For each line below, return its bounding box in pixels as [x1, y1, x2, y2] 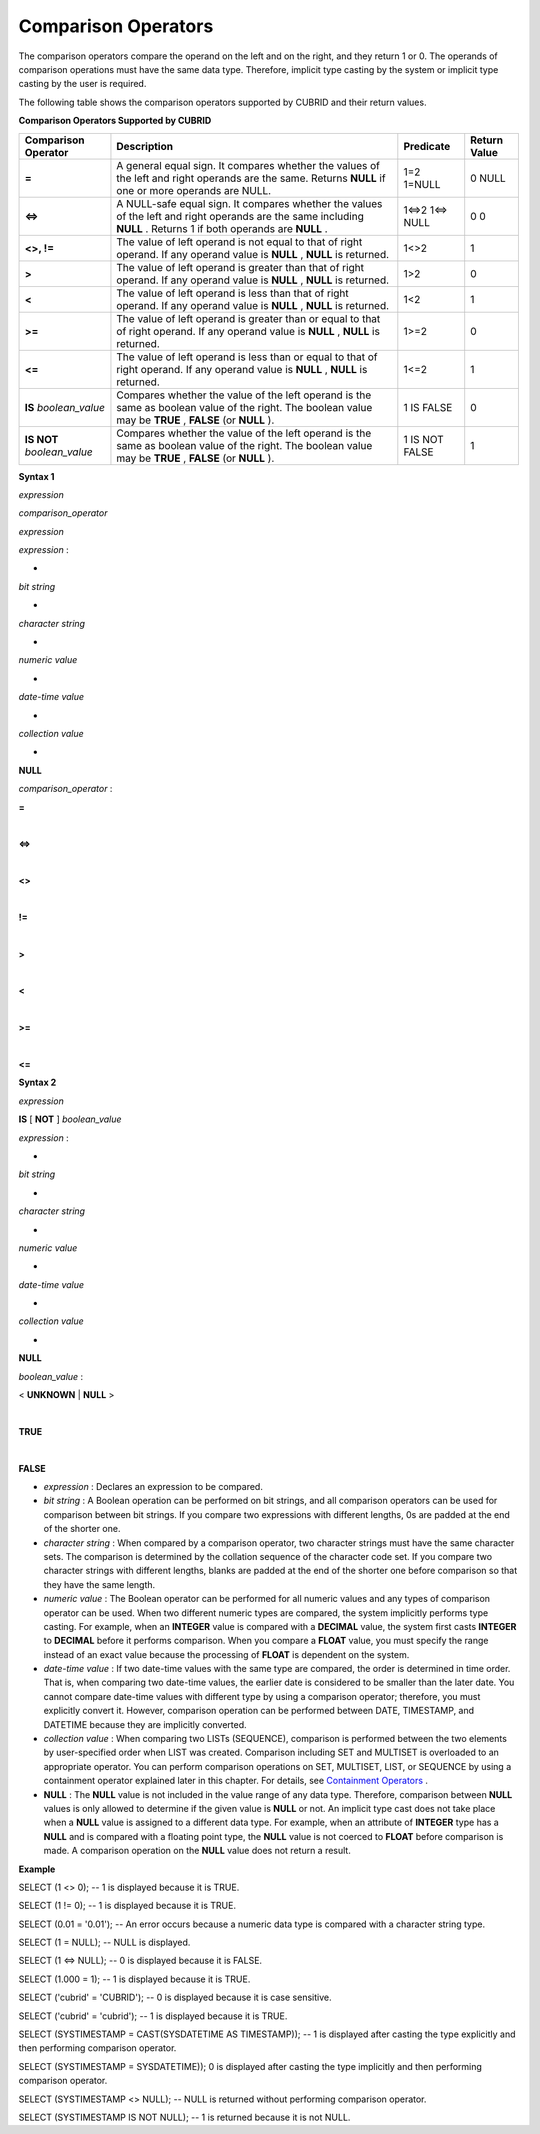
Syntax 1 [18, 470, 55, 482]
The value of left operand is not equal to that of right [116, 235, 363, 249]
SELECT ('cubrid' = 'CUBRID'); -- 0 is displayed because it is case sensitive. [18, 1991, 332, 2004]
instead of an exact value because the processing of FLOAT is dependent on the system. [43, 1648, 410, 1660]
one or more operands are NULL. [116, 183, 272, 197]
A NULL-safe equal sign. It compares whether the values [116, 196, 383, 210]
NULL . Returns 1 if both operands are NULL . [116, 221, 329, 235]
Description [116, 139, 174, 153]
